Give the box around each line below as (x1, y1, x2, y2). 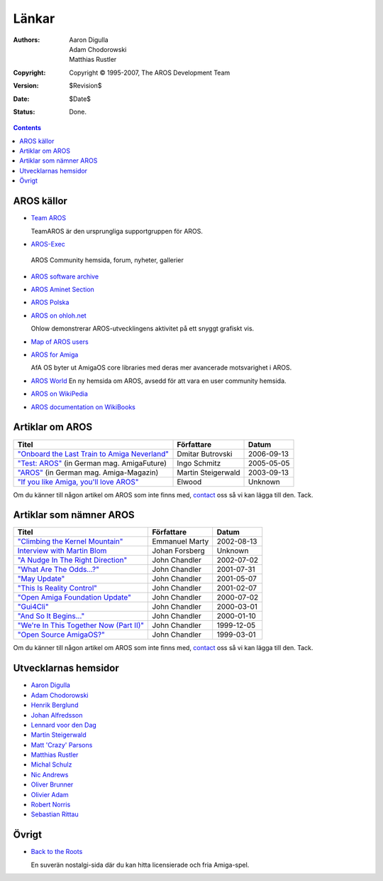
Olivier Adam (30, 790, 69, 799)
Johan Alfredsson (30, 710, 83, 719)
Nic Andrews (30, 770, 69, 779)
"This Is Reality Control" (17, 583, 98, 593)
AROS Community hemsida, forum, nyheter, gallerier (30, 256, 184, 264)
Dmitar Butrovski (177, 448, 233, 458)
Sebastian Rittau (30, 810, 79, 818)
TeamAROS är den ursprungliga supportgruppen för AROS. (30, 227, 204, 235)
